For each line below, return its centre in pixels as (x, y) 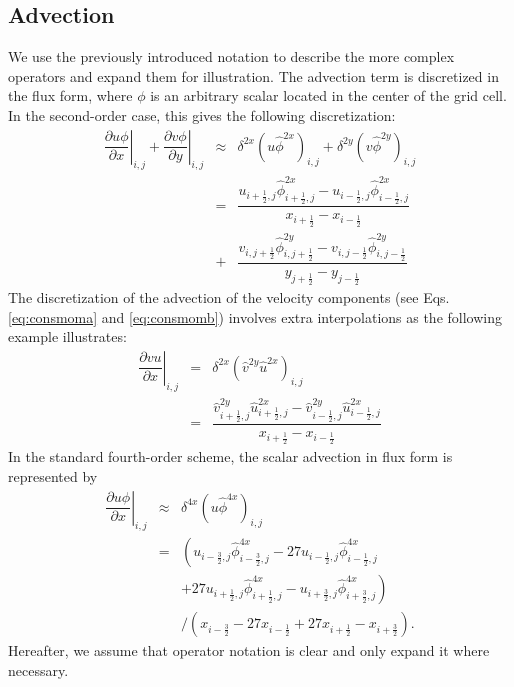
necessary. (38, 670)
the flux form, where (70, 95)
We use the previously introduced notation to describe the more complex (231, 56)
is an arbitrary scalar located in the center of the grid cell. (328, 95)
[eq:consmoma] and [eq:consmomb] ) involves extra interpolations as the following (255, 316)
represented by (53, 475)
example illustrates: (67, 336)
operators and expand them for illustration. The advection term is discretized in (253, 75)
